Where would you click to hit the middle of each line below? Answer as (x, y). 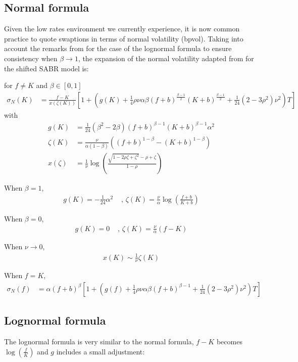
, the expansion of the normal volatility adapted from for (166, 58)
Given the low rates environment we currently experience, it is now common (122, 29)
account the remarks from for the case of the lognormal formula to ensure (118, 48)
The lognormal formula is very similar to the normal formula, (99, 342)
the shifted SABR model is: (46, 68)
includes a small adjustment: (101, 351)
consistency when (31, 58)
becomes (229, 342)
